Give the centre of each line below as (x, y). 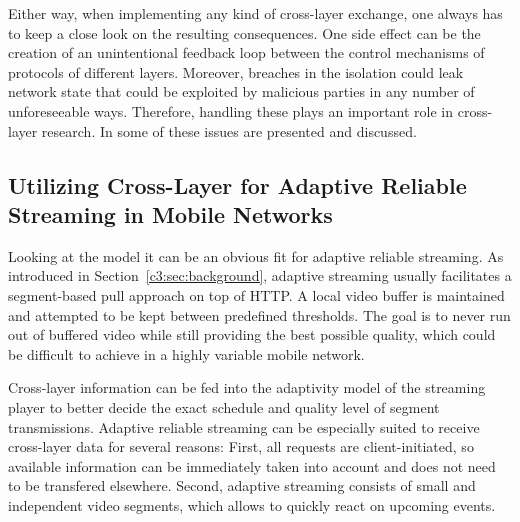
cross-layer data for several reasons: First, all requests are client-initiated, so (241, 446)
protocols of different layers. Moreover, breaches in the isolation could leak (236, 71)
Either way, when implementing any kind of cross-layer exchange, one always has (255, 13)
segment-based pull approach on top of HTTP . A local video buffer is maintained (256, 294)
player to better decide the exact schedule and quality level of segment (224, 406)
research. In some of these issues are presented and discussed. (229, 130)
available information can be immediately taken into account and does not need (252, 465)
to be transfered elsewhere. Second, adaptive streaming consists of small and (242, 485)
